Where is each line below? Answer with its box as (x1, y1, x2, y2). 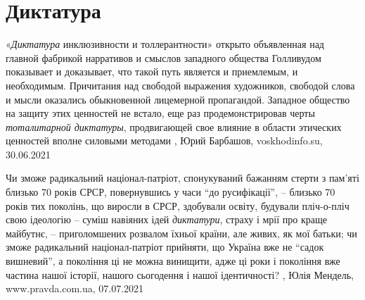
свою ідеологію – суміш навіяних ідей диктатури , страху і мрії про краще (6, 212, 327, 227)
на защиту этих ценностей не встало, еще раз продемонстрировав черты (6, 106, 315, 120)
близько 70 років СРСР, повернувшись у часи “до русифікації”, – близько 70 (6, 185, 335, 199)
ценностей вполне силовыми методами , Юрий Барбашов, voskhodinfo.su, (6, 133, 323, 148)
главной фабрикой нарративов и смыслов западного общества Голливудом (6, 50, 321, 65)
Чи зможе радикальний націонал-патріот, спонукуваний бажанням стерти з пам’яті (6, 170, 359, 185)
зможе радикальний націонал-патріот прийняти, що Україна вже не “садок (6, 239, 324, 254)
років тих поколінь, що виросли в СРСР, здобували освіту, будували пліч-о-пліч (6, 198, 350, 213)
